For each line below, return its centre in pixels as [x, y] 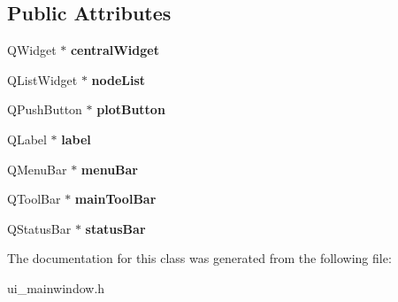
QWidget [32, 50]
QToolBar [34, 199]
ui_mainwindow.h [56, 287]
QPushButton [45, 109]
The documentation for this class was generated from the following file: [199, 258]
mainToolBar [115, 199]
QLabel [27, 139]
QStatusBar [39, 228]
